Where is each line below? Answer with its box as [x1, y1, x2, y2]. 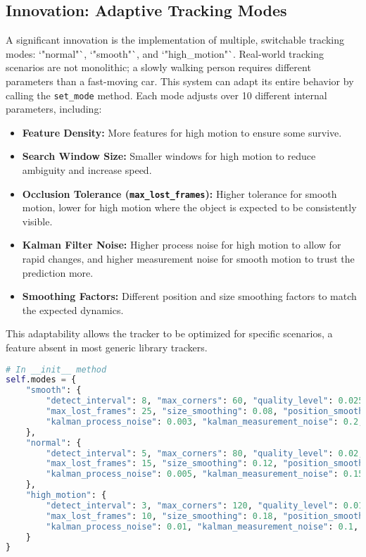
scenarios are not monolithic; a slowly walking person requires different [6, 60, 311, 75]
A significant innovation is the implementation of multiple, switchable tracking [6, 32, 344, 47]
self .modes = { [6, 375, 77, 385]
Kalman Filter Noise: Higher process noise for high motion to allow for [22, 237, 341, 252]
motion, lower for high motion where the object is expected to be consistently [22, 200, 357, 215]
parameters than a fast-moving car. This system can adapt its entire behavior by [6, 73, 354, 88]
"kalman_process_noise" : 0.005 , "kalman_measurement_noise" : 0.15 [46, 469, 364, 480]
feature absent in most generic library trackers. [6, 340, 208, 355]
